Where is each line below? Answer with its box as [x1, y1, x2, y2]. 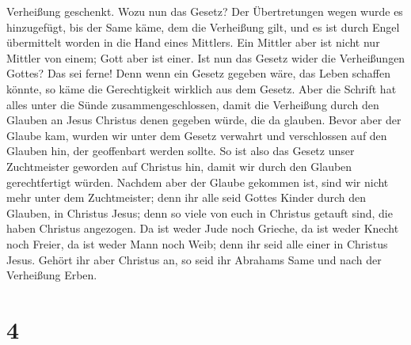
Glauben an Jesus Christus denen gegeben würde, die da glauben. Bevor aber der [6, 112, 401, 128]
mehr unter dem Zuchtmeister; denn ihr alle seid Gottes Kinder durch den [6, 189, 367, 206]
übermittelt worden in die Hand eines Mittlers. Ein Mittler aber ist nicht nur [6, 34, 380, 51]
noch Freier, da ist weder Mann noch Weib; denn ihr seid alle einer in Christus [6, 235, 388, 252]
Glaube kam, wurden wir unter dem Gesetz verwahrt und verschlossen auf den [6, 127, 387, 143]
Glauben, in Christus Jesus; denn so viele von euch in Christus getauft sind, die [6, 204, 393, 221]
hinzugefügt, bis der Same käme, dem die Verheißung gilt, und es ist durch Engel [6, 18, 400, 35]
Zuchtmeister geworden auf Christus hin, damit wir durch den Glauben [6, 157, 352, 174]
